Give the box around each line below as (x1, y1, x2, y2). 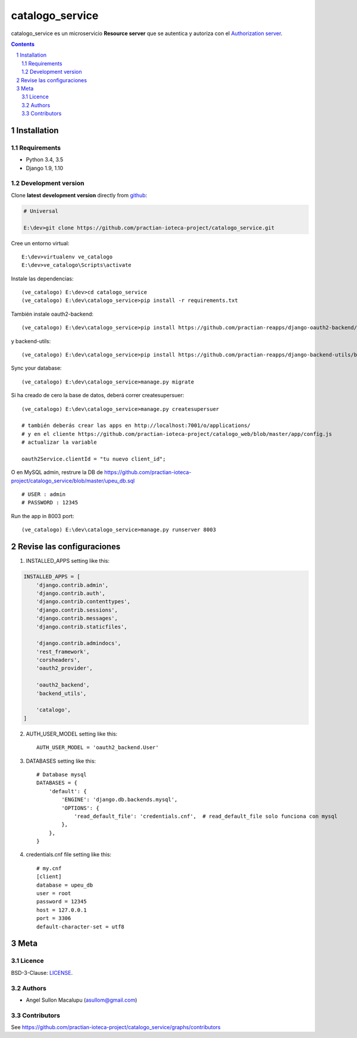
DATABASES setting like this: (26, 757, 96, 765)
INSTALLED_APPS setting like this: (26, 557, 110, 565)
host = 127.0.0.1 (36, 906, 87, 914)
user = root (36, 890, 71, 897)
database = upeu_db (36, 881, 93, 889)
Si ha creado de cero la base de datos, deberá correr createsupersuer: (11, 392, 184, 399)
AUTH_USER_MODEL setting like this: (26, 730, 118, 737)
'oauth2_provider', (36, 665, 93, 672)
